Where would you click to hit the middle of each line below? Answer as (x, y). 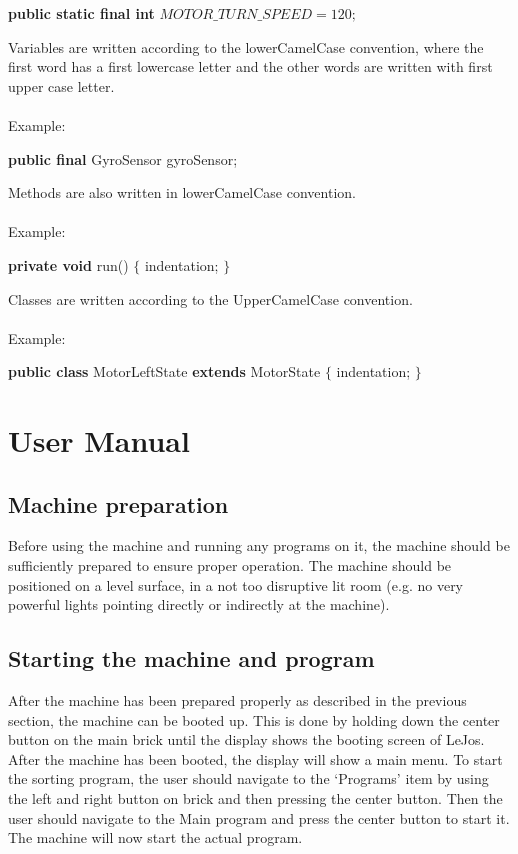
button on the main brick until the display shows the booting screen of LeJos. (246, 739)
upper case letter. (61, 85)
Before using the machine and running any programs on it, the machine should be (259, 545)
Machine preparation (118, 503)
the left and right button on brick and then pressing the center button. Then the (255, 798)
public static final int (81, 13)
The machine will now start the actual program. (155, 837)
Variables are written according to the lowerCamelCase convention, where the (246, 46)
